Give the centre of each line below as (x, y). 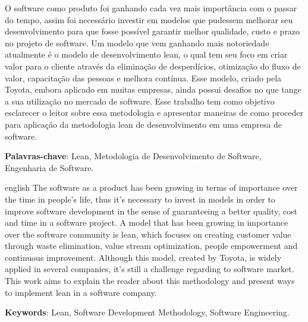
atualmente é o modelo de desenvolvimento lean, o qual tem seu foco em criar (146, 54)
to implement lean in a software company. (81, 292)
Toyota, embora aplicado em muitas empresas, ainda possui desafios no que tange (153, 89)
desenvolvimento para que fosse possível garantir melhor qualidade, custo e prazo (153, 31)
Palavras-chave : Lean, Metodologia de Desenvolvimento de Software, (133, 156)
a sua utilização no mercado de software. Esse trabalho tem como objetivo (140, 101)
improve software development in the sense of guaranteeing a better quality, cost (151, 211)
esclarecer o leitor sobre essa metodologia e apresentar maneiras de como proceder (154, 113)
